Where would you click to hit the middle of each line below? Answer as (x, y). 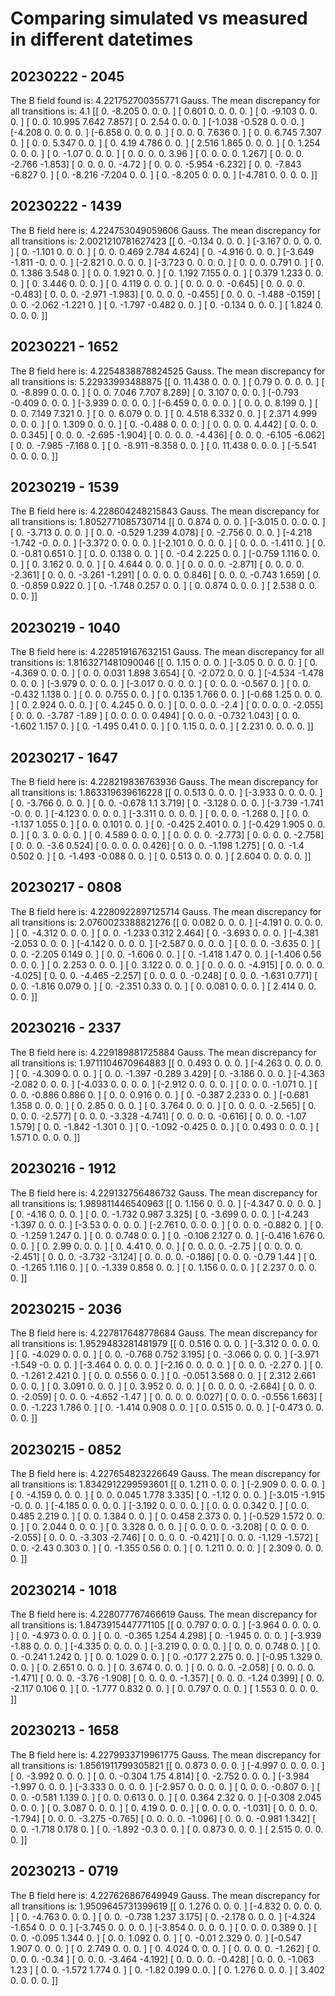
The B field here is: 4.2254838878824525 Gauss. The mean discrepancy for (168, 371)
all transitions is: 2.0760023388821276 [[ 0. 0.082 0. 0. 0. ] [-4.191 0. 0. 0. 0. (166, 922)
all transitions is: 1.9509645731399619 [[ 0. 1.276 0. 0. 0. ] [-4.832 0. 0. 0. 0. (166, 1906)
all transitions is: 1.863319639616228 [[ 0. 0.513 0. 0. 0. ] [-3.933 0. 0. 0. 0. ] (166, 793)
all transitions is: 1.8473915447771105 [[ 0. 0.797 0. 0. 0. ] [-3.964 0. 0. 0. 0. (166, 1624)
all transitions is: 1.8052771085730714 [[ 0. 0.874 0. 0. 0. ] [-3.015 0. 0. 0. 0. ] (168, 522)
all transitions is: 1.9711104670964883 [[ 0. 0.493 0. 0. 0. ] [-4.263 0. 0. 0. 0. (167, 1063)
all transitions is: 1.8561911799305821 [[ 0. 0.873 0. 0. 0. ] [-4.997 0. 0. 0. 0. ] (167, 1765)
